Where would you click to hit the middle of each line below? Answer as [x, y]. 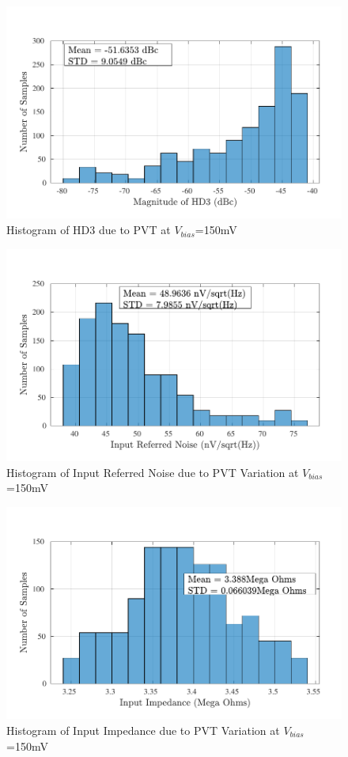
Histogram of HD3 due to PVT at [89, 230]
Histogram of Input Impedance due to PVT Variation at [143, 730]
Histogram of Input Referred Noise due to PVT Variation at [153, 472]
